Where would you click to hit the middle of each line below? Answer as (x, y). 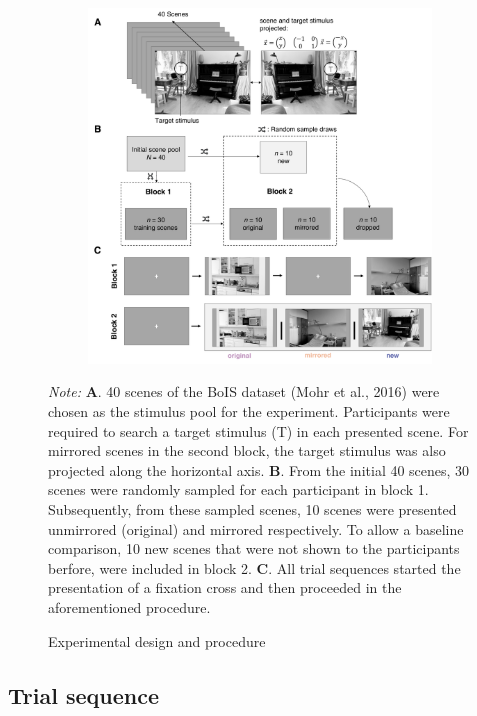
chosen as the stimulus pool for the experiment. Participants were (249, 411)
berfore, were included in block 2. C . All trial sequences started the (254, 567)
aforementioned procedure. (129, 606)
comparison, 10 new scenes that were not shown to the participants (254, 548)
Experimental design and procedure (157, 640)
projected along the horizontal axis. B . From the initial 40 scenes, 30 (259, 469)
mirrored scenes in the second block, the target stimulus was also (247, 450)
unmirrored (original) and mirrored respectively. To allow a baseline (256, 528)
